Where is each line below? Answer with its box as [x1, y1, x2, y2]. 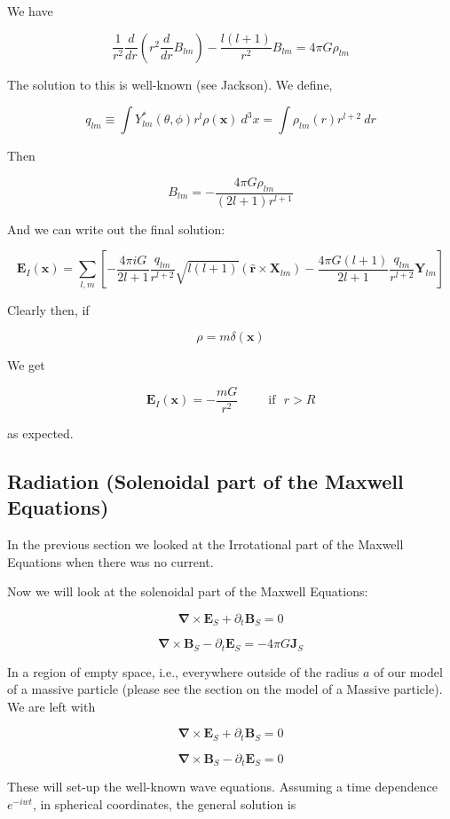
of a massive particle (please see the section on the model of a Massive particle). [7, 680, 443, 698]
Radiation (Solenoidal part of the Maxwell [7, 467, 404, 494]
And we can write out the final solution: [7, 219, 225, 238]
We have [7, 2, 53, 20]
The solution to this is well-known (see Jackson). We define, [7, 75, 333, 93]
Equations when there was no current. [7, 552, 214, 571]
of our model [373, 662, 443, 681]
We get [7, 356, 45, 374]
